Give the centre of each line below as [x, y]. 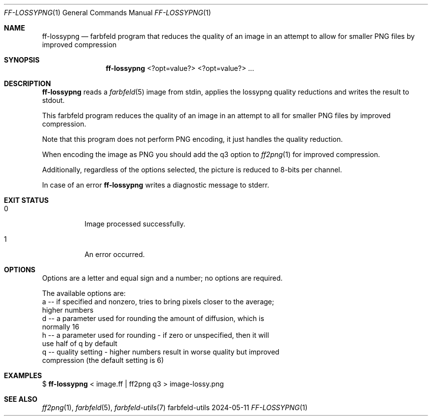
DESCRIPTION [28, 83]
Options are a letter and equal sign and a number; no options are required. [162, 278]
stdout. [54, 100]
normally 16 [61, 327]
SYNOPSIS [22, 60]
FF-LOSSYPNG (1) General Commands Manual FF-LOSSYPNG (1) [108, 13]
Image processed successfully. [135, 224]
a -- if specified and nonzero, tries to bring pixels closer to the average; [158, 302]
